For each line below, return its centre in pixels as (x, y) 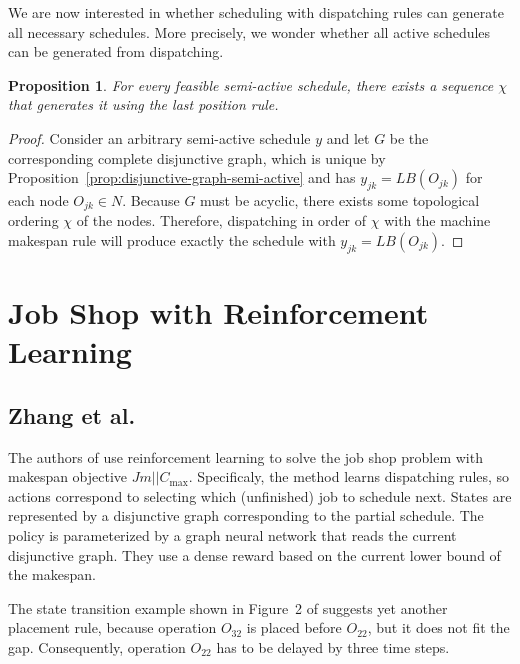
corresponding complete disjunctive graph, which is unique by (197, 157)
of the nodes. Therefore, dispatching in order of (221, 220)
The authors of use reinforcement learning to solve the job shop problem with (245, 456)
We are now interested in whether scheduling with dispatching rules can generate (256, 12)
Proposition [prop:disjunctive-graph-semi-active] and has (182, 177)
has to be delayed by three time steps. (333, 646)
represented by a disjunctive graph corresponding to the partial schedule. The (246, 515)
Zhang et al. (72, 414)
